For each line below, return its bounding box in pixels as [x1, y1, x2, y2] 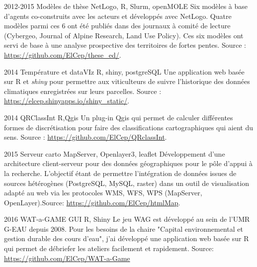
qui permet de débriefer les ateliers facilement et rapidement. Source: [4, 243, 214, 254]
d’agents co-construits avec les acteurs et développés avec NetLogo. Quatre [4, 10, 232, 21]
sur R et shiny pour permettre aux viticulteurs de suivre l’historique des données [4, 76, 250, 87]
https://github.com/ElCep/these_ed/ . [4, 49, 121, 60]
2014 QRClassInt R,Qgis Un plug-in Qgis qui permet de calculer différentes [4, 112, 233, 122]
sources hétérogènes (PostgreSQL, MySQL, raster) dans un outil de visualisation [4, 178, 249, 188]
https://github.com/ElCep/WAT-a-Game [4, 253, 130, 263]
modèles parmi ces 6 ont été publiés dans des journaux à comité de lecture [4, 20, 231, 31]
